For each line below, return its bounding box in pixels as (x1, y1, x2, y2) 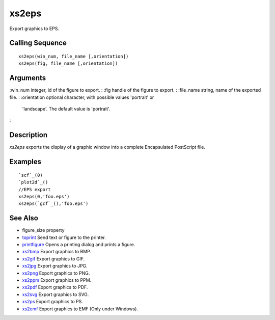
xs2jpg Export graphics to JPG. (22, 263, 88, 269)
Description (9, 130, 48, 140)
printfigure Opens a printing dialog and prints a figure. (22, 241, 135, 247)
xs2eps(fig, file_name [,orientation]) (18, 61, 118, 66)
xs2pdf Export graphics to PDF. (22, 284, 88, 290)
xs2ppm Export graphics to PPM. (22, 277, 92, 283)
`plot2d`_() (18, 179, 48, 185)
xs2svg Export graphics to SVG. (22, 291, 89, 298)
